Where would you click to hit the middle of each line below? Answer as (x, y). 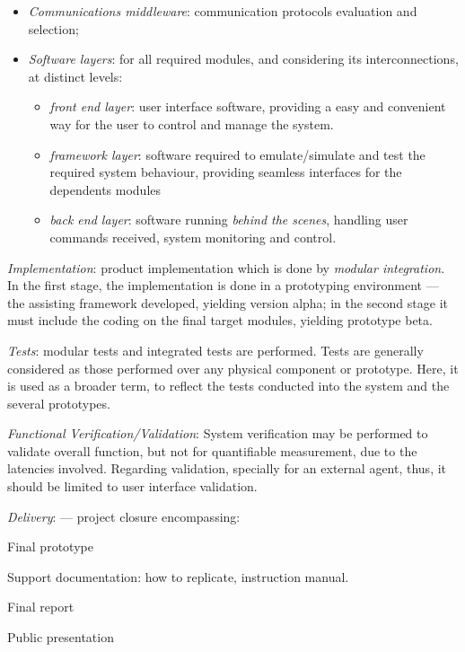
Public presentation (61, 637)
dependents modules (105, 189)
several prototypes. (59, 403)
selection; (53, 28)
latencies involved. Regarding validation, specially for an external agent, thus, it (227, 468)
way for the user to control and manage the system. (192, 123)
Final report (41, 607)
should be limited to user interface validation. (132, 486)
